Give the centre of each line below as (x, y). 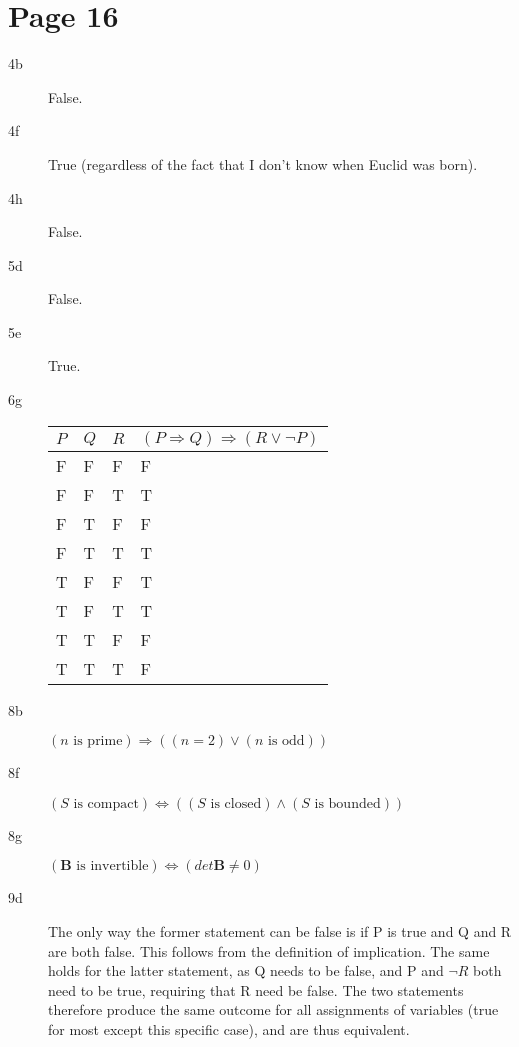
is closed (236, 803)
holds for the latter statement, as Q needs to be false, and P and (246, 970)
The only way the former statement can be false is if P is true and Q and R (280, 931)
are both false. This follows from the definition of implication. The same (269, 950)
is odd (286, 741)
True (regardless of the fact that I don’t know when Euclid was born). (263, 163)
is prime (98, 741)
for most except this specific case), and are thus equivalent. (229, 1029)
